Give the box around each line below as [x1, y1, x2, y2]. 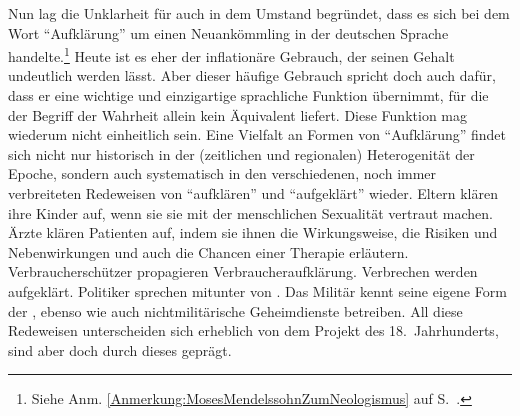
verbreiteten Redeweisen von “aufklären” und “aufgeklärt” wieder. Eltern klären [8, 183, 498, 203]
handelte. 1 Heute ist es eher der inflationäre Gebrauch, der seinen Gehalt [8, 43, 455, 66]
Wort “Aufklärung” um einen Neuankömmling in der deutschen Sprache [8, 22, 449, 43]
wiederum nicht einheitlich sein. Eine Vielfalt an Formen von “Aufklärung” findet [8, 124, 507, 145]
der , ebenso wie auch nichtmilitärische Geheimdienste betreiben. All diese [8, 300, 463, 321]
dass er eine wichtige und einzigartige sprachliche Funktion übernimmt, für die [8, 85, 489, 106]
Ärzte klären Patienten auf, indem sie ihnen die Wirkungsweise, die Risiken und [8, 222, 498, 243]
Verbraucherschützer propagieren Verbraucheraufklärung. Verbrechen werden [8, 261, 478, 282]
